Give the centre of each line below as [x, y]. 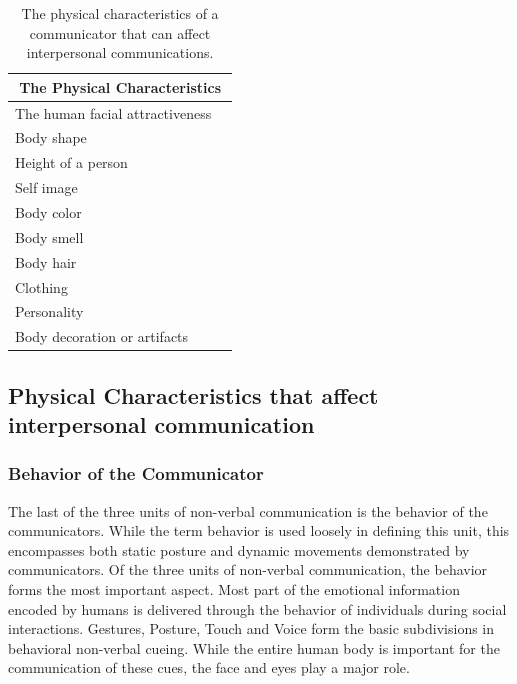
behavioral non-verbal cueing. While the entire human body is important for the [254, 647]
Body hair [46, 261]
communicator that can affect [120, 32]
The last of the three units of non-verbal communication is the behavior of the [248, 510]
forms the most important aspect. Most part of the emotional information [234, 589]
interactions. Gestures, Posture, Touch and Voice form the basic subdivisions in [251, 628]
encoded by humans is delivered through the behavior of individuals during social [257, 608]
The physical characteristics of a [120, 13]
